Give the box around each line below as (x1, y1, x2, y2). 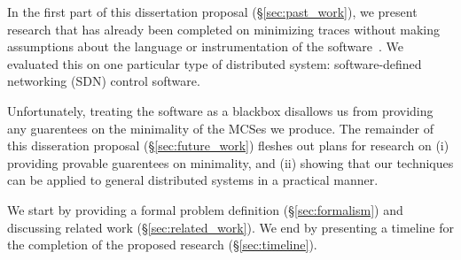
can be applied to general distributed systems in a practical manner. (7, 171, 379, 189)
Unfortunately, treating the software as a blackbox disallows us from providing (7, 101, 434, 119)
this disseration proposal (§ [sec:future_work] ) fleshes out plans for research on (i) (7, 136, 449, 155)
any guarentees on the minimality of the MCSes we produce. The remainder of (7, 119, 434, 137)
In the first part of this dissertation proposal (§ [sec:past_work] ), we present (7, 3, 418, 20)
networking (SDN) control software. (7, 72, 200, 90)
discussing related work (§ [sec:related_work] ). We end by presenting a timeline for (7, 218, 455, 236)
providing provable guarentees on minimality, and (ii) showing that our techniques (7, 153, 454, 172)
